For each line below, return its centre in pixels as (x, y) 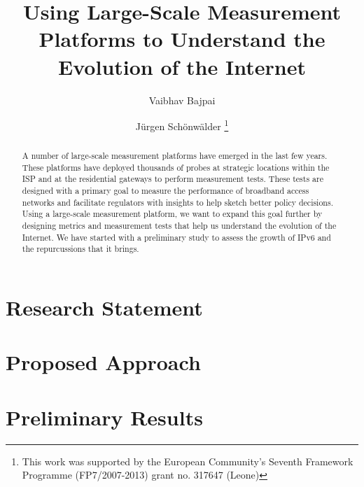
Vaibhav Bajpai (182, 100)
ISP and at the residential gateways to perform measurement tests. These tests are (173, 179)
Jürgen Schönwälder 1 (182, 125)
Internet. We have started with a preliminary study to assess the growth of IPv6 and (176, 237)
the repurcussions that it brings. (80, 249)
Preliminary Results (104, 417)
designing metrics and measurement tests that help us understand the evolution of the (179, 226)
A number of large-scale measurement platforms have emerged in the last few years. (175, 156)
